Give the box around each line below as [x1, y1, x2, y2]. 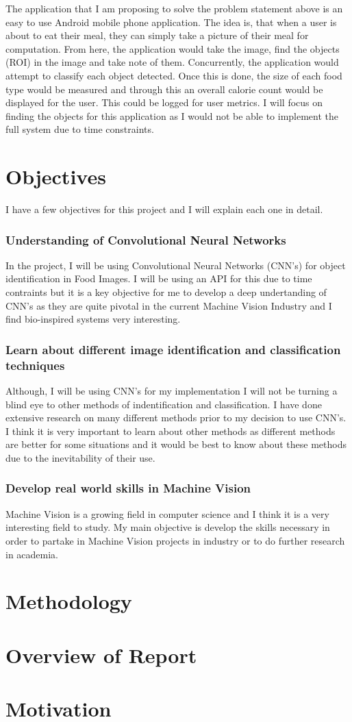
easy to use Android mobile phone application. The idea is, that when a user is [5, 14, 337, 29]
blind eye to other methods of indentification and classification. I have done [5, 397, 322, 411]
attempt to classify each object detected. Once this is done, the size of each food [5, 68, 342, 82]
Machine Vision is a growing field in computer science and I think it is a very [5, 506, 329, 521]
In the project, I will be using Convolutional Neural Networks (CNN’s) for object [5, 258, 346, 272]
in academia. [5, 547, 58, 561]
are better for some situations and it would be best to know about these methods [5, 437, 347, 451]
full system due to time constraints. [5, 122, 154, 136]
